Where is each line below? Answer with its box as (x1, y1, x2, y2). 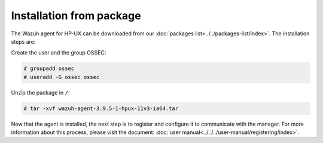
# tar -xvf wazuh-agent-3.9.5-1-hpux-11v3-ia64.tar (23, 105, 179, 112)
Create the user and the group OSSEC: (11, 49, 106, 56)
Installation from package (11, 9, 141, 22)
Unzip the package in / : (11, 89, 70, 96)
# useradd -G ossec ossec (23, 74, 100, 80)
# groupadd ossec (23, 65, 75, 72)
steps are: (11, 38, 36, 45)
